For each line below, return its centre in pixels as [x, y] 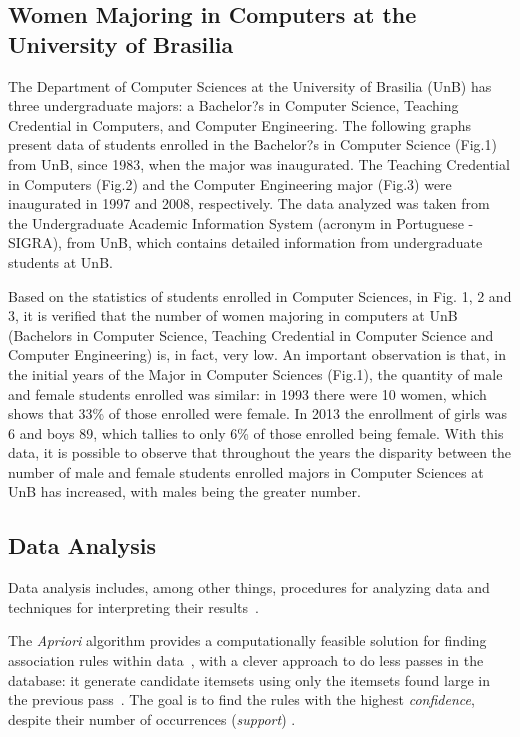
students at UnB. [60, 261]
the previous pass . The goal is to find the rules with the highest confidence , [241, 699]
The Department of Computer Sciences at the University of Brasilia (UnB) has [250, 85]
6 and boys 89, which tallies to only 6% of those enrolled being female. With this [256, 432]
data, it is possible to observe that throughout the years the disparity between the [260, 452]
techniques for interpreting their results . [133, 606]
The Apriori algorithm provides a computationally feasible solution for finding [247, 640]
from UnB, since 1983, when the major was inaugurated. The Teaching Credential [259, 163]
